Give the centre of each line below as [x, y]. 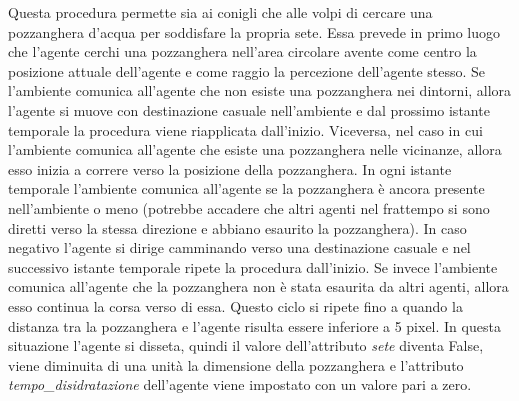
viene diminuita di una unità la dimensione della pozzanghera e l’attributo [236, 364]
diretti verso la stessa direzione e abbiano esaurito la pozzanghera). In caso [237, 227]
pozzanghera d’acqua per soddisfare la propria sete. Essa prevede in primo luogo [254, 31]
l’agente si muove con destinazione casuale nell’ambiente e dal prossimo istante [249, 109]
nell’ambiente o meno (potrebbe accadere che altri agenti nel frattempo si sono [249, 207]
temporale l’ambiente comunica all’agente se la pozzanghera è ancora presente [246, 188]
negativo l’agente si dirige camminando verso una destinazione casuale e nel [239, 247]
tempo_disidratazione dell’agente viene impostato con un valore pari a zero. [240, 384]
